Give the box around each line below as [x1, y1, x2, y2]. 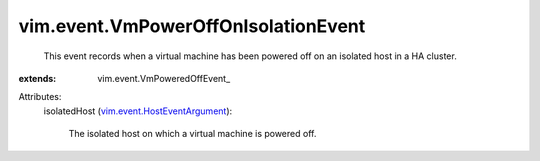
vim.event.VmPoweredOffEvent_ [97, 72, 231, 84]
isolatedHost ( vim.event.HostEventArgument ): [43, 105, 233, 117]
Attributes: [18, 91, 62, 103]
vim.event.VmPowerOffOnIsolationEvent [18, 15, 366, 37]
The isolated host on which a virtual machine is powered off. [68, 128, 317, 140]
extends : [18, 72, 57, 84]
